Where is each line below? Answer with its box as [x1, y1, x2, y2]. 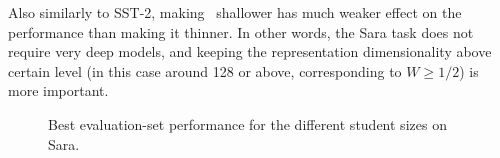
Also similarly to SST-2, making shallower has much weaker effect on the [8, 2, 462, 22]
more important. [8, 80, 109, 101]
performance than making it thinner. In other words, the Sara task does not [8, 21, 474, 42]
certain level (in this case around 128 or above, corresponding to [8, 60, 402, 81]
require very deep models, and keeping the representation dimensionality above [8, 41, 492, 62]
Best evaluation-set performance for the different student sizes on [48, 113, 447, 134]
